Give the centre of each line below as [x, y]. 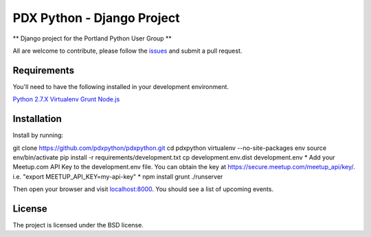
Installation [37, 119]
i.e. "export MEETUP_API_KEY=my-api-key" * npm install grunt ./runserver [118, 176]
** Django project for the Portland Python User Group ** [92, 38]
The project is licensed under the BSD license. [78, 225]
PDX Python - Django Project [96, 18]
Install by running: [38, 135]
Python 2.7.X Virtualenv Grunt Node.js [66, 99]
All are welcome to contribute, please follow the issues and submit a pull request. [127, 51]
